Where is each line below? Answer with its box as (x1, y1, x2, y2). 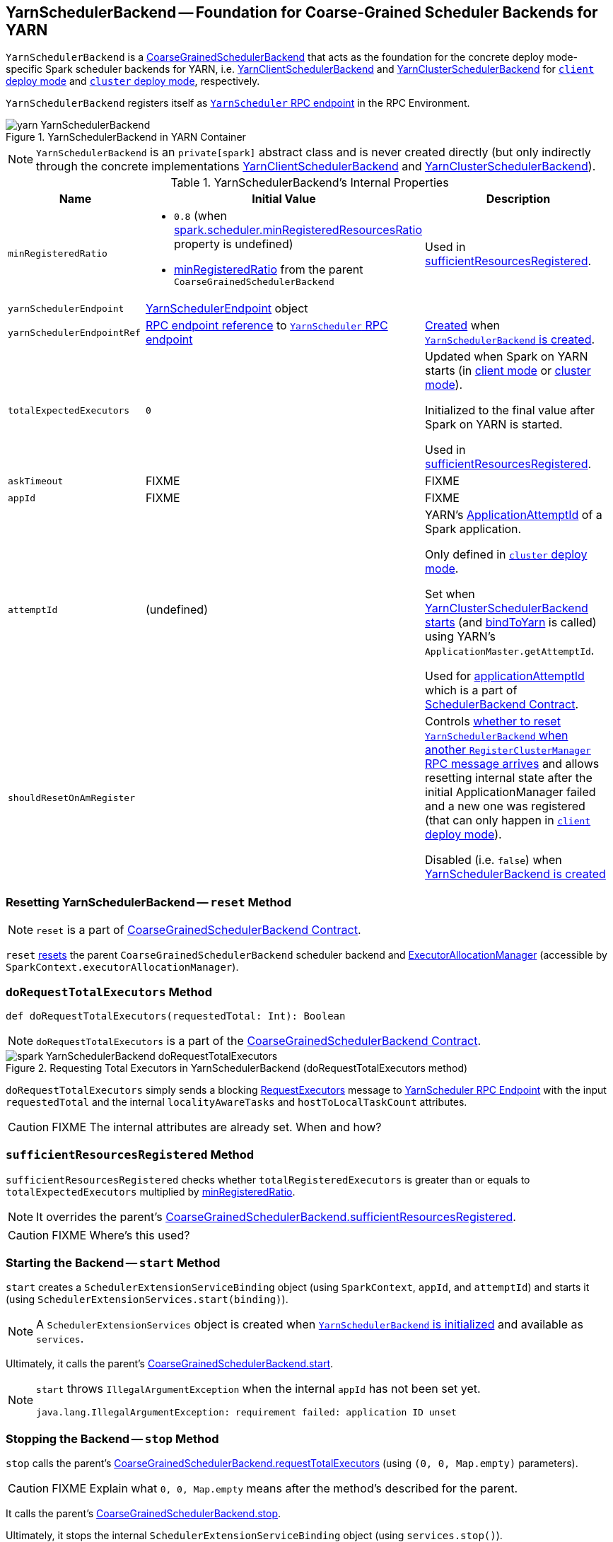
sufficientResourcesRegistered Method (6, 1147, 255, 1162)
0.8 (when (173, 209, 228, 223)
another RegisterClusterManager (425, 742, 591, 757)
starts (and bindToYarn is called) (425, 615, 597, 630)
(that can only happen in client (425, 813, 591, 828)
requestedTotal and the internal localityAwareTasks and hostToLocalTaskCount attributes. (6, 1095, 467, 1108)
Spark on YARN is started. (425, 417, 563, 432)
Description (486, 192, 551, 206)
